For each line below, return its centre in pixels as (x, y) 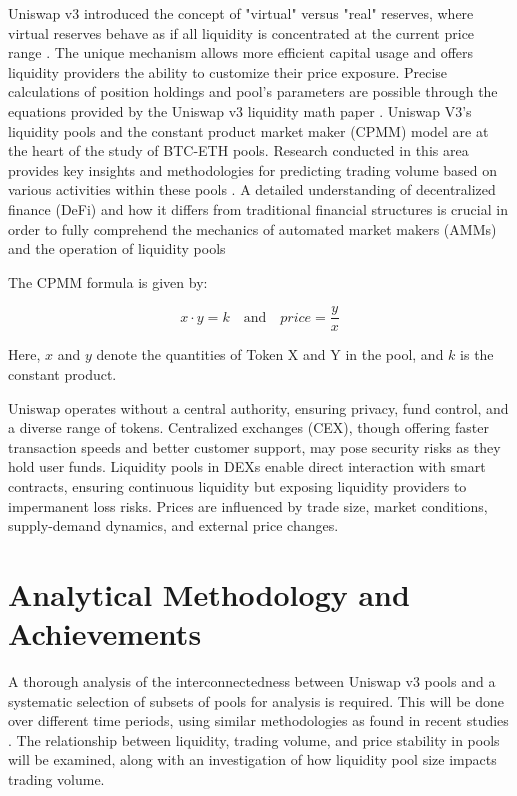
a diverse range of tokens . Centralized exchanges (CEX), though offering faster (248, 427)
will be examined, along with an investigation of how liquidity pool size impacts (252, 759)
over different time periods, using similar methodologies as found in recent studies (258, 720)
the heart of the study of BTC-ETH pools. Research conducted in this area (238, 150)
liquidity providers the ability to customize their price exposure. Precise (228, 71)
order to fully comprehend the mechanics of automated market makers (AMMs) (252, 228)
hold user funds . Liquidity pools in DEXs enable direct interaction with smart (247, 466)
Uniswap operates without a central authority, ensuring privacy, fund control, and (258, 407)
